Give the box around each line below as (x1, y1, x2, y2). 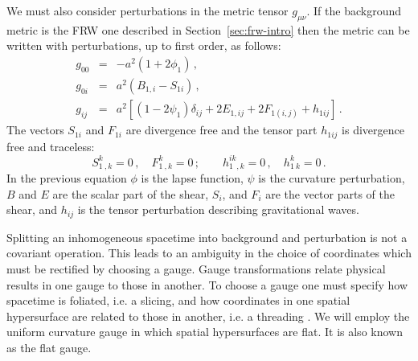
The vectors (6, 121, 64, 138)
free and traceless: (6, 137, 95, 154)
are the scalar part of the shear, (52, 185, 209, 202)
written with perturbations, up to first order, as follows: (6, 37, 281, 54)
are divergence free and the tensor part (125, 121, 318, 138)
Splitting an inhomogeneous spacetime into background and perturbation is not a (6, 228, 408, 245)
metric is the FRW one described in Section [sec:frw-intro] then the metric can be (6, 21, 410, 38)
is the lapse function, (141, 170, 244, 187)
